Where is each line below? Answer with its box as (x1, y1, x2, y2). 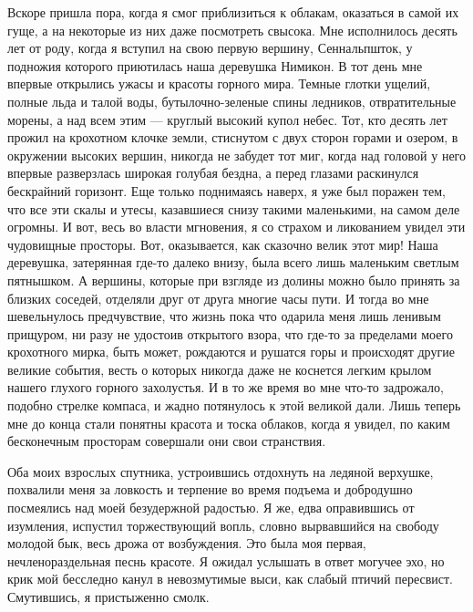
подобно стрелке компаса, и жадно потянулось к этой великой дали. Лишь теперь (7, 396, 461, 415)
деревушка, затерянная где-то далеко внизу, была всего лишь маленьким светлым (7, 253, 459, 272)
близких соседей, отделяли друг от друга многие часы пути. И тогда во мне (7, 288, 429, 307)
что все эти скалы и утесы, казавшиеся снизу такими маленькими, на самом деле (7, 199, 460, 218)
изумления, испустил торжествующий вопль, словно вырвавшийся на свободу (7, 515, 439, 534)
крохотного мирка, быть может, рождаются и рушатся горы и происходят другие (7, 342, 455, 361)
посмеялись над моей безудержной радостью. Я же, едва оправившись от (7, 498, 415, 517)
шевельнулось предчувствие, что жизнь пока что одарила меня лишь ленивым (7, 306, 441, 326)
